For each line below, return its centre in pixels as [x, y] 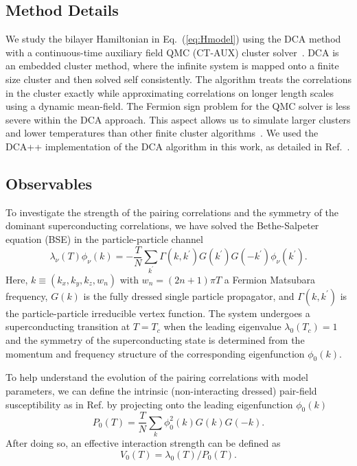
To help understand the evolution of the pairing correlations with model [157, 377]
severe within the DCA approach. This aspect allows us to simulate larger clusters [178, 119]
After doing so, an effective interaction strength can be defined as [143, 443]
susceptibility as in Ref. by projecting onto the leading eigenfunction [149, 404]
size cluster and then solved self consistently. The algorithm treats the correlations [178, 79]
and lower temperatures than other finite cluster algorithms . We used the [162, 133]
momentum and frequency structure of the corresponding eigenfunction [155, 353]
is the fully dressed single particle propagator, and [189, 295]
